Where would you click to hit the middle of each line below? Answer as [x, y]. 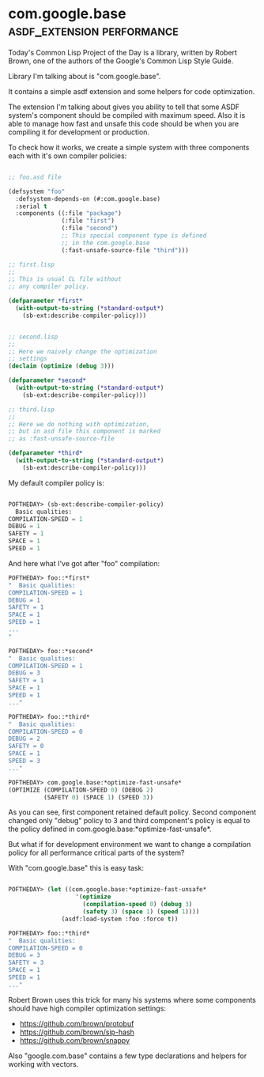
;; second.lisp [33, 337]
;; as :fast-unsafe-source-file [61, 439]
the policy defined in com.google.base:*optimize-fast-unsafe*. [110, 829]
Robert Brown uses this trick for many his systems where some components [132, 1000]
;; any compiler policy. [49, 287]
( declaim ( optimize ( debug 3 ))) [61, 366]
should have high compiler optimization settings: [87, 1008]
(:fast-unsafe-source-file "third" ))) [125, 250]
